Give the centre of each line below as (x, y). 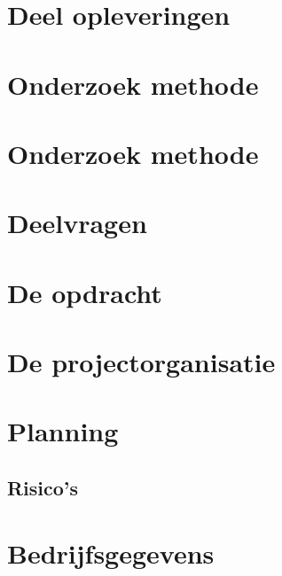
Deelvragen (77, 223)
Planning (63, 431)
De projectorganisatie (141, 362)
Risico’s (43, 488)
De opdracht (85, 292)
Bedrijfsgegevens (111, 553)
